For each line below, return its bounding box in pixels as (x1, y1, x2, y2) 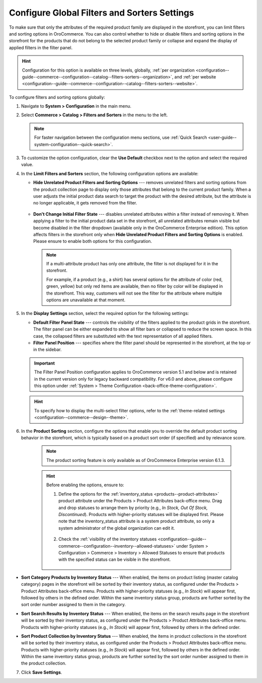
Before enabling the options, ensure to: (46, 482, 125, 488)
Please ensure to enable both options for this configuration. (33, 239, 152, 244)
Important (34, 360, 55, 366)
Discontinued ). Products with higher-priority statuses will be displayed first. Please (58, 512, 224, 517)
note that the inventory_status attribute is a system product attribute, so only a (58, 518, 214, 524)
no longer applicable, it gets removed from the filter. (33, 200, 137, 206)
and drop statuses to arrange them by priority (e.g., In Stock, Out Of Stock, (58, 504, 208, 511)
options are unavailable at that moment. (46, 297, 126, 303)
